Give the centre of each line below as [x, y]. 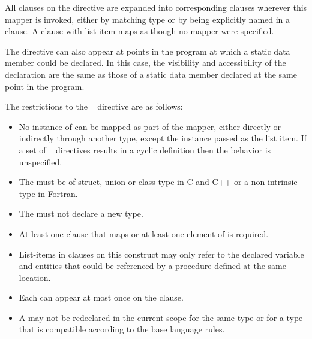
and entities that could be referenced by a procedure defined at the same [152, 266]
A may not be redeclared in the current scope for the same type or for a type [161, 317]
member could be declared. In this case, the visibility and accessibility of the [145, 63]
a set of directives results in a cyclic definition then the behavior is [145, 149]
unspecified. [40, 161]
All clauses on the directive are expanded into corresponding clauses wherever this [156, 7]
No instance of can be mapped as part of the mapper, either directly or [150, 126]
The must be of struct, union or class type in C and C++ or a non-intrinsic [158, 182]
